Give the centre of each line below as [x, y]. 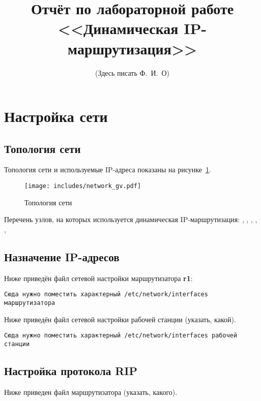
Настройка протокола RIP [71, 370]
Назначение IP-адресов [62, 256]
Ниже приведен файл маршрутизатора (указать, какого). [91, 392]
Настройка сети [56, 116]
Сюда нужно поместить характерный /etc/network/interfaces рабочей [121, 336]
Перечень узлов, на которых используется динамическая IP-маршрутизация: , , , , [131, 219]
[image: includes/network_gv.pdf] [83, 186]
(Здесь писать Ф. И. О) [132, 72]
